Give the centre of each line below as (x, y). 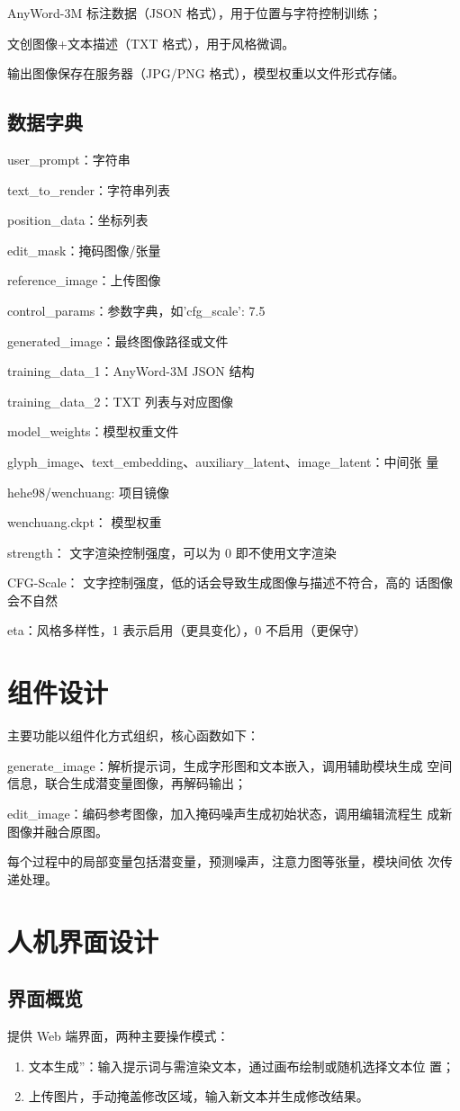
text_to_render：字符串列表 (89, 189)
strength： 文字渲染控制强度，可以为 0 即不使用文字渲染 (172, 552)
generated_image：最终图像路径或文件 (118, 340)
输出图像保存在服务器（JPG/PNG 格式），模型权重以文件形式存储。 (206, 73)
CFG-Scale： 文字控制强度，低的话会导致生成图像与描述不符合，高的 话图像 (230, 582)
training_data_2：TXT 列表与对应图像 (120, 401)
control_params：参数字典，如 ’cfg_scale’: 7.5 (136, 310)
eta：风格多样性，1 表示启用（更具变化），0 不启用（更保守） (187, 630)
